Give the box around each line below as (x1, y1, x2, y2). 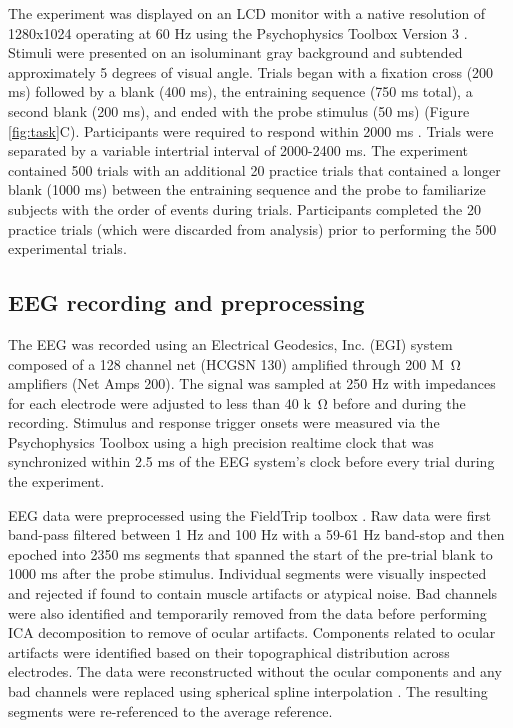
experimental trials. (8, 238, 127, 259)
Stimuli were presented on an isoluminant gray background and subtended (8, 42, 463, 63)
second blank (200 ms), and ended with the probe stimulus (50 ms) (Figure (8, 100, 470, 121)
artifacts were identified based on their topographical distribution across (8, 641, 450, 662)
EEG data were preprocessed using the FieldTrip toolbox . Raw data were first (8, 504, 491, 525)
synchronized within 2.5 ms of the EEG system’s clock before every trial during (8, 451, 495, 472)
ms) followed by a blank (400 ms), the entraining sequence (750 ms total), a (8, 81, 473, 102)
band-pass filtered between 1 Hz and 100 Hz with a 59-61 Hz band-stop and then (8, 524, 505, 545)
